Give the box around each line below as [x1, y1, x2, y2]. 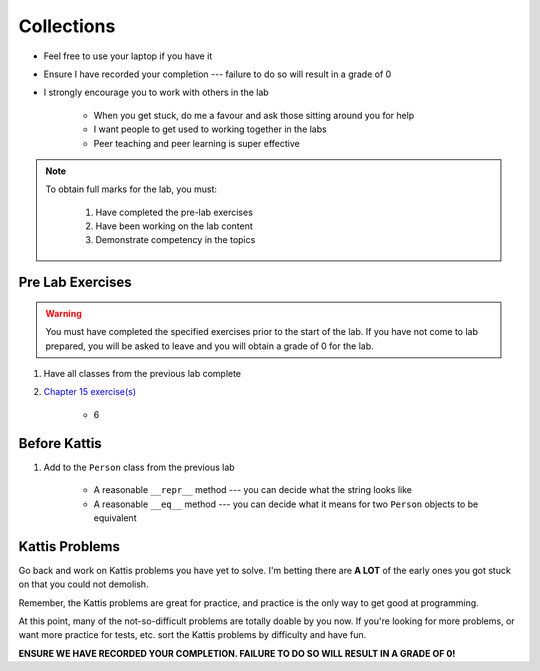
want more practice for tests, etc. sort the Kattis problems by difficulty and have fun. [18, 629, 367, 641]
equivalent [93, 511, 137, 524]
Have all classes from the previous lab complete [43, 368, 242, 380]
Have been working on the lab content [95, 220, 254, 232]
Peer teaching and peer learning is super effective [93, 137, 300, 149]
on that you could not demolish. [18, 578, 149, 590]
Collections [18, 15, 116, 37]
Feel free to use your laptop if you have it [43, 50, 213, 62]
